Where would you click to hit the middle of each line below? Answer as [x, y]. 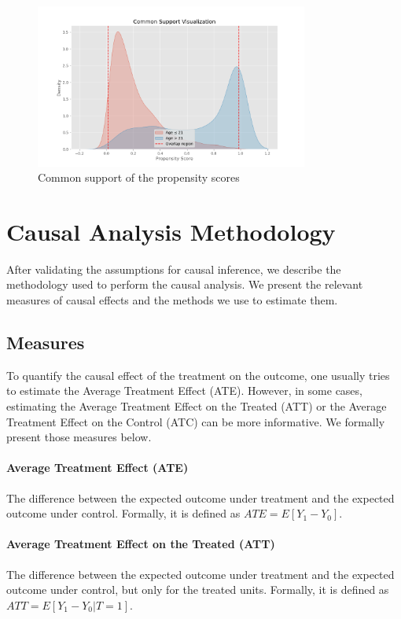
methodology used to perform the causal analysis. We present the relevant [185, 284]
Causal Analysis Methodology [171, 231]
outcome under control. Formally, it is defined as [123, 513]
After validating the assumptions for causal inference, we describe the [174, 269]
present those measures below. [79, 437]
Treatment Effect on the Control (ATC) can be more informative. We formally [196, 421]
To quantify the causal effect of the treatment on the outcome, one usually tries [198, 375]
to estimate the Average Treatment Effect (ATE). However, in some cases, [184, 391]
